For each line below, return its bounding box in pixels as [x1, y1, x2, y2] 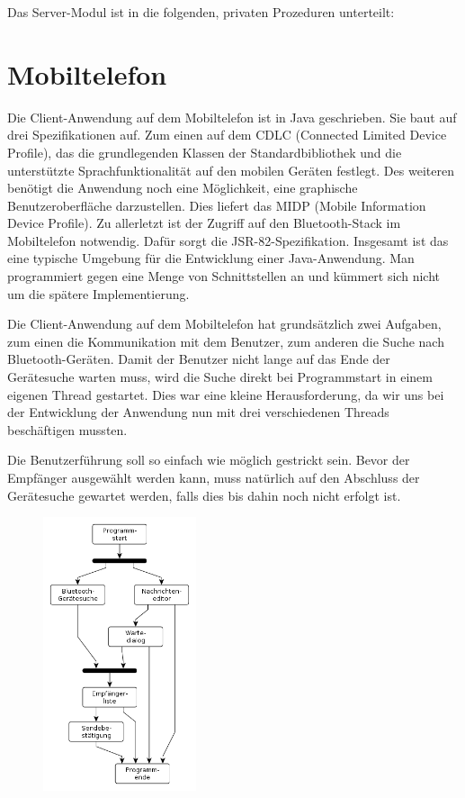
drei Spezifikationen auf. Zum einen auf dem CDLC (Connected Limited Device [7, 125, 447, 144]
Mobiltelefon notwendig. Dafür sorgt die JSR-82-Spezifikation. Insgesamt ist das [7, 231, 449, 249]
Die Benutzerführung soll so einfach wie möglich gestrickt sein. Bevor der [7, 450, 410, 469]
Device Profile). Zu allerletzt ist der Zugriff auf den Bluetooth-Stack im [7, 213, 401, 232]
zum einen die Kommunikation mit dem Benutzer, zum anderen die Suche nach [7, 331, 444, 350]
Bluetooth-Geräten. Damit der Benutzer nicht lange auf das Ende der [7, 349, 390, 368]
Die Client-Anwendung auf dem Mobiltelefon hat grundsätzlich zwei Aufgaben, [7, 314, 442, 333]
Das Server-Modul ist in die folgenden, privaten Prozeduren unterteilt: [7, 3, 395, 21]
